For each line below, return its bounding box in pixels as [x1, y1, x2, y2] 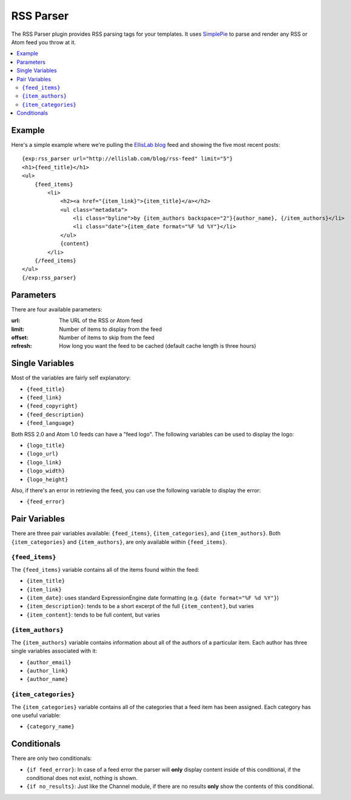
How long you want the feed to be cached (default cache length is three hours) [59, 342, 256, 350]
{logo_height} [26, 476, 69, 483]
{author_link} [26, 667, 69, 674]
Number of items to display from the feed [59, 325, 162, 333]
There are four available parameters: [11, 305, 102, 313]
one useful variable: [11, 711, 61, 719]
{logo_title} [26, 442, 65, 449]
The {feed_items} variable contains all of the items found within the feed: [11, 566, 199, 573]
